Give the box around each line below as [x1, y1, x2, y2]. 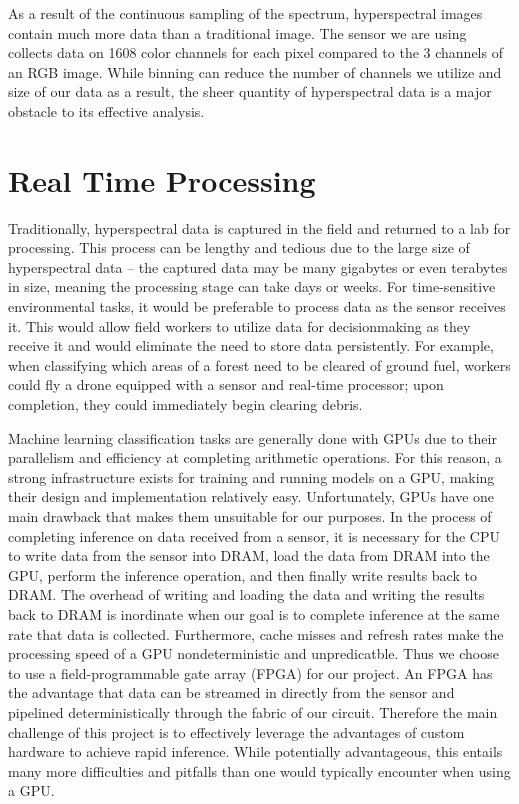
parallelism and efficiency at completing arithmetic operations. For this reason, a [8, 447, 502, 468]
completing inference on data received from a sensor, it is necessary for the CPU [8, 525, 500, 546]
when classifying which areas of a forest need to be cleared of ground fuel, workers [8, 354, 511, 375]
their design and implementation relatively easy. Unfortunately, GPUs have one [8, 486, 495, 507]
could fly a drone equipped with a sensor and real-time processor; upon [8, 374, 444, 395]
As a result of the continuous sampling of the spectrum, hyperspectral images [8, 3, 483, 23]
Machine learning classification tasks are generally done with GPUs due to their [8, 427, 497, 448]
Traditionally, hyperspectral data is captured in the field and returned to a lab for [8, 217, 511, 238]
